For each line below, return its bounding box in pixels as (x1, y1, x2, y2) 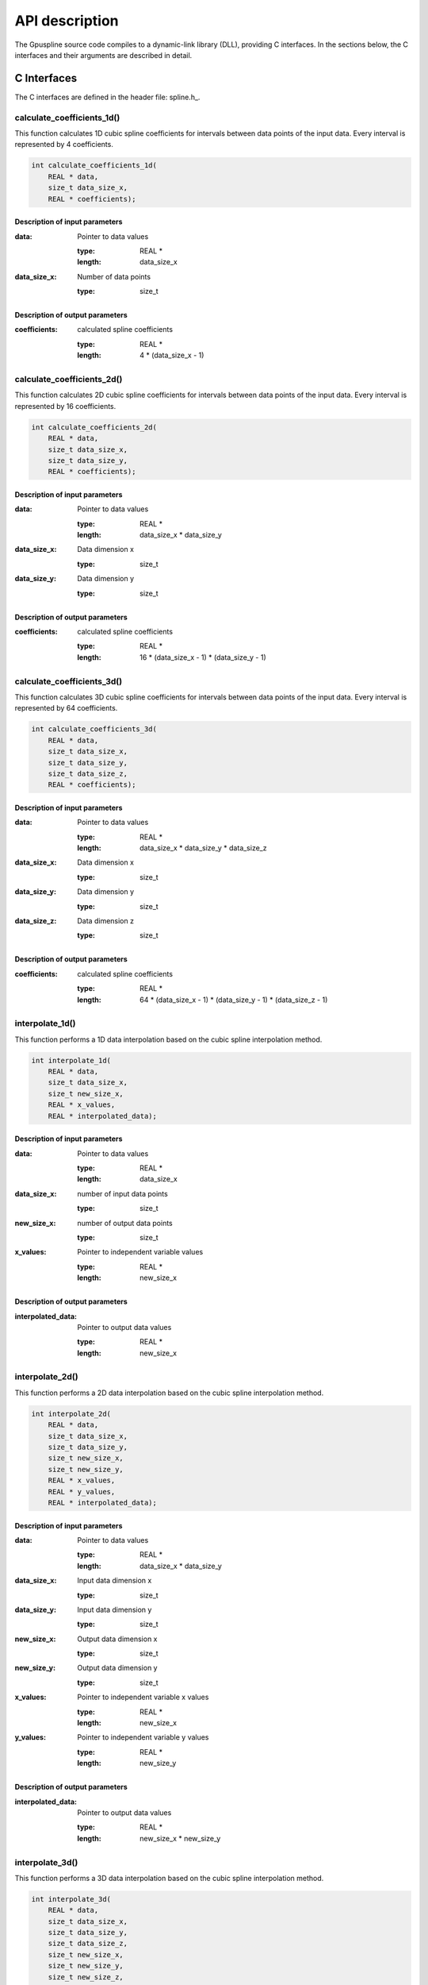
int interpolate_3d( (31, 1894, 111, 1903)
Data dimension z (77, 916, 135, 926)
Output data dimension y (77, 1663, 158, 1673)
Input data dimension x (77, 1576, 152, 1586)
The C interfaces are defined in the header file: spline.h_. (14, 92, 201, 102)
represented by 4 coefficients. (14, 140, 114, 149)
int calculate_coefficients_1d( (31, 161, 158, 170)
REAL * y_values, (48, 1487, 116, 1496)
